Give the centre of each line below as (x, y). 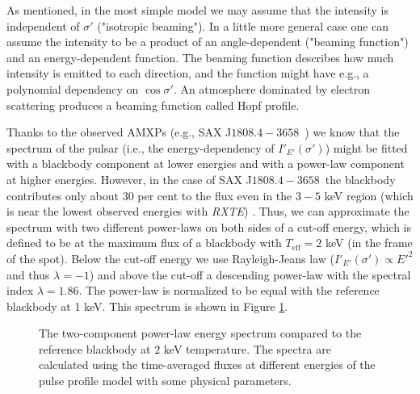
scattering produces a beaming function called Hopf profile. (153, 105)
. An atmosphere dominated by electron (272, 88)
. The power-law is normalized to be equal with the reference (229, 290)
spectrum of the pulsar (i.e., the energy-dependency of (141, 147)
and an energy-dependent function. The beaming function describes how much (200, 57)
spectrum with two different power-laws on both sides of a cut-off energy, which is (209, 226)
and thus (28, 274)
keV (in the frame (369, 243)
